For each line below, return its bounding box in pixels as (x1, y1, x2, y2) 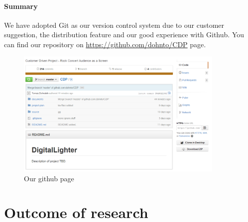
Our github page (24, 173, 74, 183)
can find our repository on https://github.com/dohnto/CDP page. (4, 39, 206, 49)
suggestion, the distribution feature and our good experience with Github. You (4, 29, 245, 40)
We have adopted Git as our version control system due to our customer (4, 19, 225, 30)
